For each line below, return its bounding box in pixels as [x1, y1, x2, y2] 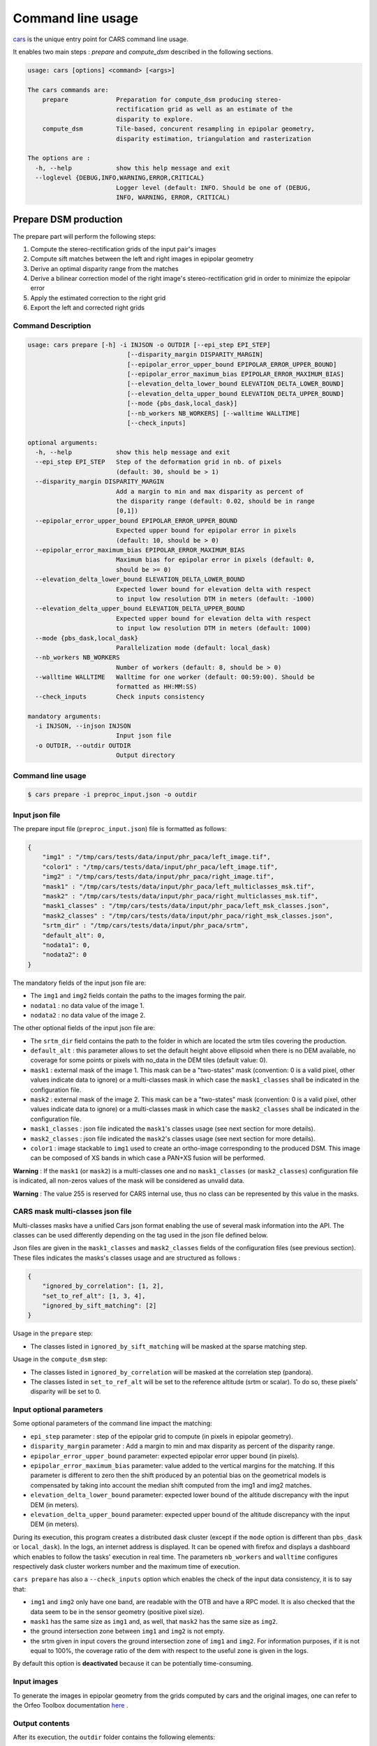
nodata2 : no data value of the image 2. [30, 1011, 146, 1019]
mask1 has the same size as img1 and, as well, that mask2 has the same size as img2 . [30, 1617, 279, 1625]
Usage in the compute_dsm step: [13, 1355, 108, 1363]
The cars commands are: [27, 86, 110, 94]
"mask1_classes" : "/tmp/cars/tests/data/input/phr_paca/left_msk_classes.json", [42, 902, 330, 910]
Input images [13, 1677, 59, 1687]
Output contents [13, 1718, 70, 1728]
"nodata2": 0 [42, 951, 87, 959]
